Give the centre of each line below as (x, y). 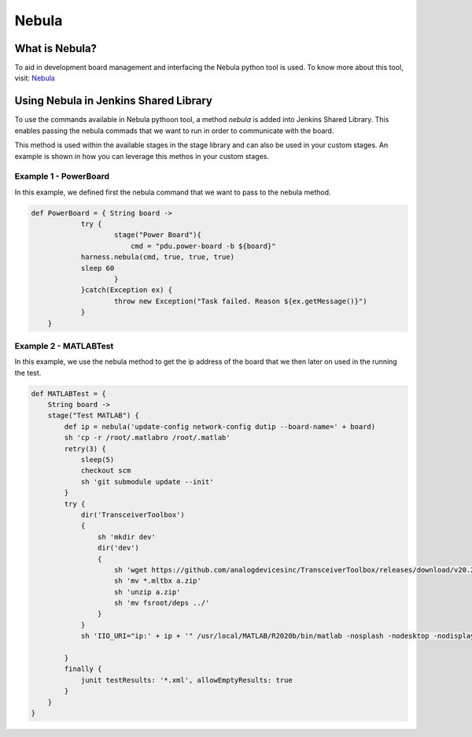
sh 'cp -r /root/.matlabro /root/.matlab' (147, 438)
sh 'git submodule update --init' (147, 481)
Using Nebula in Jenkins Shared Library (113, 101)
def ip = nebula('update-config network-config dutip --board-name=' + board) (220, 426)
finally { (83, 669)
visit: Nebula (35, 78)
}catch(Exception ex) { (127, 290)
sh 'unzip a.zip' (147, 592)
